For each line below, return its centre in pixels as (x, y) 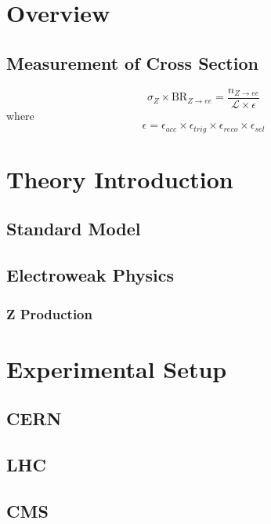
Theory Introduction (120, 178)
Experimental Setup (117, 368)
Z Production (49, 313)
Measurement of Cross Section (132, 62)
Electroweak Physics (90, 275)
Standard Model (74, 229)
